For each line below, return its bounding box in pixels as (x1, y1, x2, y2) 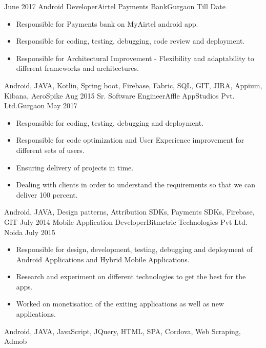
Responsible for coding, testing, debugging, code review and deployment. (16, 35, 245, 46)
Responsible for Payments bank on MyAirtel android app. (16, 18, 198, 29)
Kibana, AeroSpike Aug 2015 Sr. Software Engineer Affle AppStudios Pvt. (4, 90, 235, 101)
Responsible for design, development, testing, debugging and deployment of (16, 244, 253, 255)
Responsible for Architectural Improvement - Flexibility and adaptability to (16, 52, 254, 63)
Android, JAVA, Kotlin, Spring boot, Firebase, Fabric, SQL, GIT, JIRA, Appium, (4, 80, 262, 90)
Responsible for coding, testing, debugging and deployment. (16, 117, 204, 128)
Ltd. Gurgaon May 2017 (4, 100, 78, 111)
